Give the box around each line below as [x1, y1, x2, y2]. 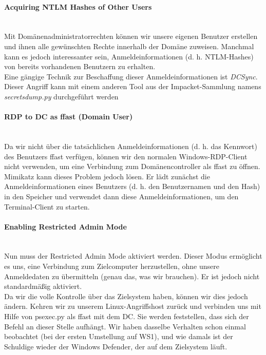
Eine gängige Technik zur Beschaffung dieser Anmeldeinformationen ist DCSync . [4, 71, 258, 81]
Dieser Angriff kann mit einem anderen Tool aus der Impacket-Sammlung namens [4, 81, 261, 92]
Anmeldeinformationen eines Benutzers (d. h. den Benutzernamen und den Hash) [4, 181, 260, 192]
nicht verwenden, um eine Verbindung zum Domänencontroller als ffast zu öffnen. [4, 161, 260, 172]
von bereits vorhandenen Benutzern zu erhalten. [4, 61, 156, 72]
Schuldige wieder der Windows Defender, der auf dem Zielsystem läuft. [4, 341, 227, 351]
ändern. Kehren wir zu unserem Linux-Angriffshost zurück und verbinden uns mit [4, 301, 261, 311]
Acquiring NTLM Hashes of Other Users [4, 1, 152, 12]
